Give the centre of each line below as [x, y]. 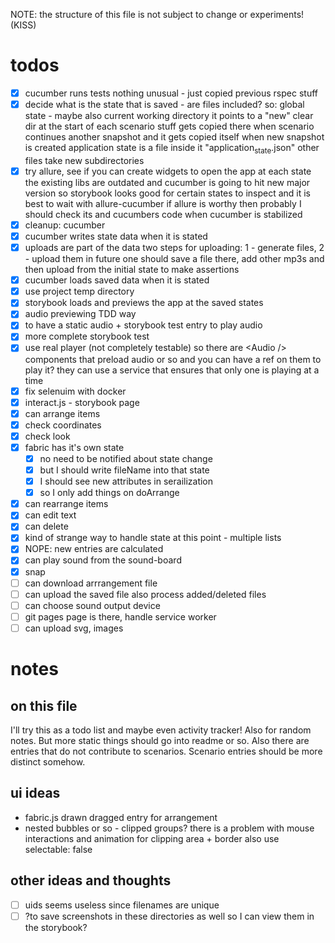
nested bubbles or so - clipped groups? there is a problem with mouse [169, 828]
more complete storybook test [87, 336]
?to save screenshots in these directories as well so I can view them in [169, 916]
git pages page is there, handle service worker [120, 616]
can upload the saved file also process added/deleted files [145, 594]
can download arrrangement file [91, 583]
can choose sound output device [92, 605]
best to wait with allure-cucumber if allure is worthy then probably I [163, 203]
